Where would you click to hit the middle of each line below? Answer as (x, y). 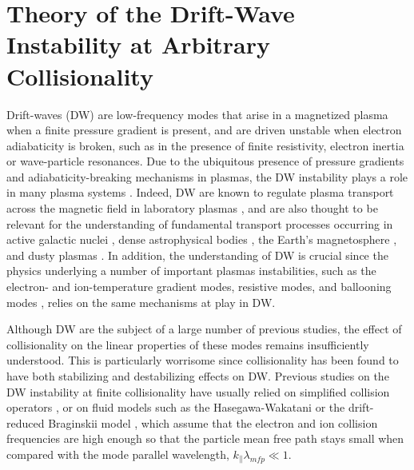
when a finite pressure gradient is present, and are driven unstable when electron (204, 130)
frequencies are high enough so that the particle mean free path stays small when (205, 438)
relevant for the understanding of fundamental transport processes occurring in (200, 223)
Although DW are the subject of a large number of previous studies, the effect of (204, 329)
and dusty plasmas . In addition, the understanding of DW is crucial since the (197, 255)
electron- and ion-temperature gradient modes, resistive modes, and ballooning (199, 287)
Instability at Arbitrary (139, 44)
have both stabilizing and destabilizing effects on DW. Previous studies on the (198, 376)
